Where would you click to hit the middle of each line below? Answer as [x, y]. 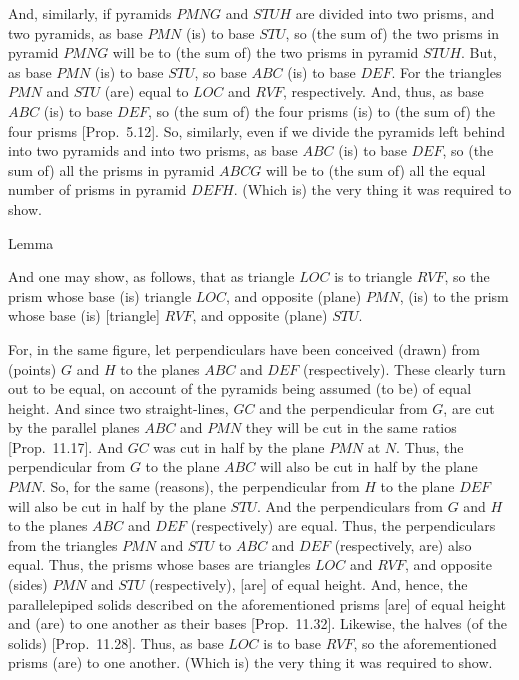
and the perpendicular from [343, 407]
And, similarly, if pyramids [90, 13]
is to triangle [373, 276]
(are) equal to [146, 91]
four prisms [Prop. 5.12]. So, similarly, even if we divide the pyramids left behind [256, 130]
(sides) [28, 584]
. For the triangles [446, 71]
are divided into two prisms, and [395, 13]
